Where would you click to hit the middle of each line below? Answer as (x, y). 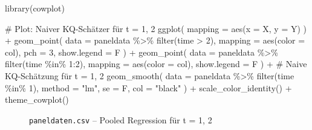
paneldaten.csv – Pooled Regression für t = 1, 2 (121, 119)
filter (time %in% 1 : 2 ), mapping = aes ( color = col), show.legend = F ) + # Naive (156, 64)
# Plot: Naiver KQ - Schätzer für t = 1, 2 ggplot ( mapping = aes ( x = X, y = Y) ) (156, 28)
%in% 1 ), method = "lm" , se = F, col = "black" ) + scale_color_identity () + (148, 87)
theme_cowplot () (37, 99)
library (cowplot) (35, 8)
